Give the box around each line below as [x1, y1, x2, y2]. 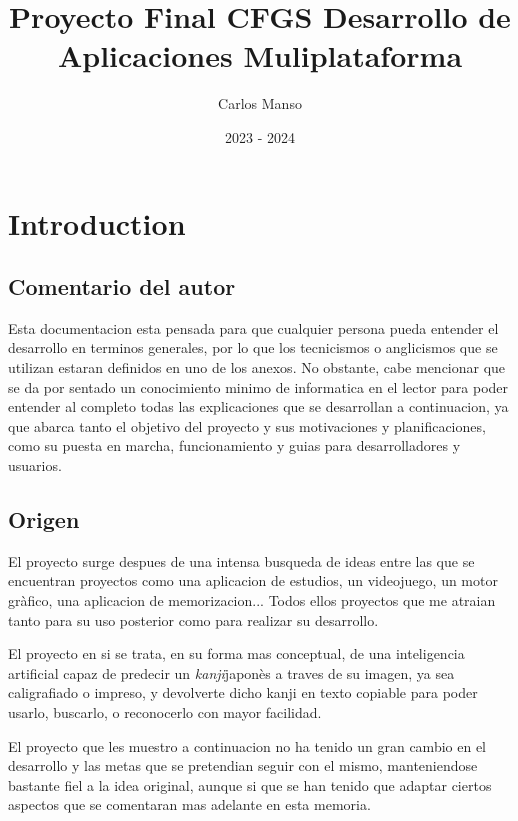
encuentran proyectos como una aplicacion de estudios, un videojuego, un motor [8, 570, 498, 591]
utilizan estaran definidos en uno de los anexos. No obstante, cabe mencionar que [8, 357, 506, 378]
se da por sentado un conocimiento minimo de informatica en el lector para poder [8, 376, 509, 397]
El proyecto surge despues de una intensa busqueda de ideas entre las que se [8, 550, 475, 571]
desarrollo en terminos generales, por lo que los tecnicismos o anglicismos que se [8, 337, 498, 358]
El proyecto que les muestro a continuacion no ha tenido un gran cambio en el [8, 735, 487, 756]
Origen [8, 504, 80, 535]
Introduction [8, 202, 186, 243]
